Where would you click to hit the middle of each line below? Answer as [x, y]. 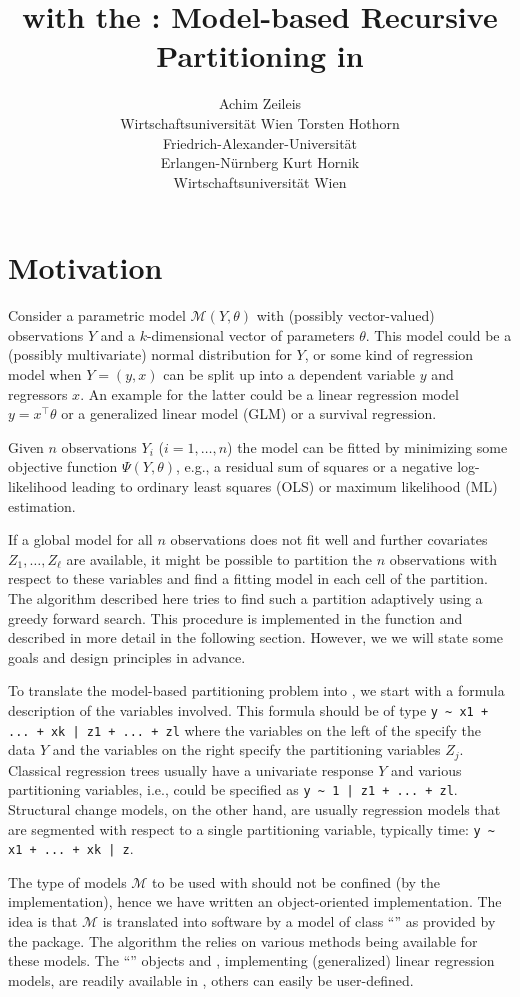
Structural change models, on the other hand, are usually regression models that [254, 808]
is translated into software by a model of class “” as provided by [299, 921]
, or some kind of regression [389, 354]
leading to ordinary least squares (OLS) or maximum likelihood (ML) [284, 485]
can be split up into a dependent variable [289, 374]
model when [45, 374]
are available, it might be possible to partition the [219, 558]
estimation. [42, 505]
